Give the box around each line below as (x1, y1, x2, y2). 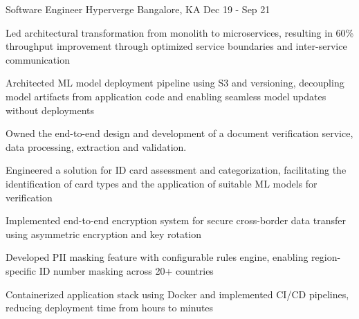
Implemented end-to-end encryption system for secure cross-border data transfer (6, 213, 346, 228)
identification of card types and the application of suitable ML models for (6, 176, 317, 190)
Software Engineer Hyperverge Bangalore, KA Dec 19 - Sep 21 (6, 2, 270, 16)
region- (311, 250, 341, 264)
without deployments (6, 102, 95, 117)
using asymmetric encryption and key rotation (6, 226, 202, 241)
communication (6, 52, 70, 66)
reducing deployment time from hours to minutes (6, 300, 214, 315)
